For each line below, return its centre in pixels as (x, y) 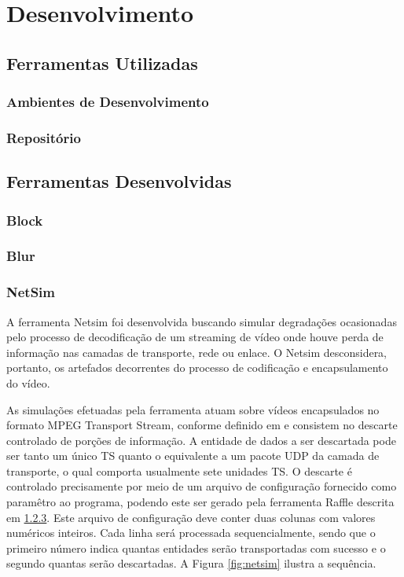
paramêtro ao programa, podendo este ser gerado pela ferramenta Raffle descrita (200, 502)
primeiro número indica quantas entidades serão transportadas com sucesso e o (196, 548)
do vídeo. (28, 382)
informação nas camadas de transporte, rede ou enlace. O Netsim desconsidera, (197, 352)
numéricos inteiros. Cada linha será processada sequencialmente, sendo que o (191, 533)
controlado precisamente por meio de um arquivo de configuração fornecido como (202, 486)
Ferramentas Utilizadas (102, 62)
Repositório (44, 137)
